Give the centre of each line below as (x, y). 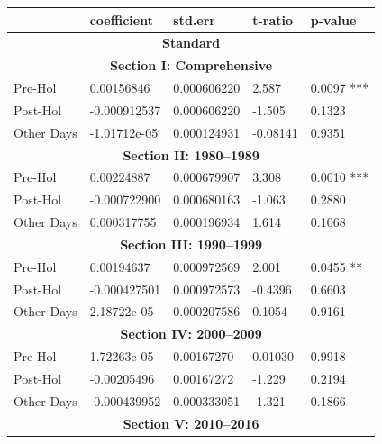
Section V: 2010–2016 (191, 423)
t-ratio (273, 19)
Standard (191, 43)
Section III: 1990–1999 (191, 244)
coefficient (121, 19)
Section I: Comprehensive (191, 65)
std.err (194, 19)
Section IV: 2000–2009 (191, 334)
